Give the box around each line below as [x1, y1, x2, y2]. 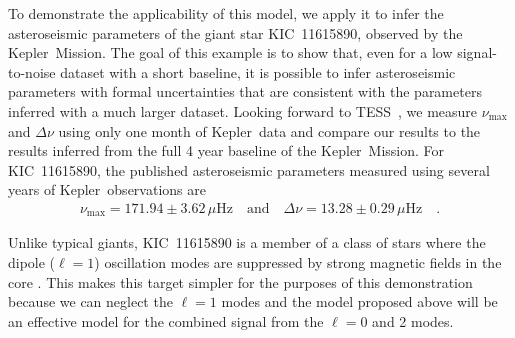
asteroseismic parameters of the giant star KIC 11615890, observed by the [8, 22, 463, 43]
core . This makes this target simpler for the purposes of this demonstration [8, 271, 473, 292]
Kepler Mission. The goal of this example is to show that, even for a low [8, 42, 453, 63]
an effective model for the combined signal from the [8, 310, 324, 331]
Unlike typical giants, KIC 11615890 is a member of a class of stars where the [8, 232, 486, 253]
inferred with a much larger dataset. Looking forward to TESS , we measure [8, 100, 478, 121]
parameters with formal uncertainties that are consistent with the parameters [8, 81, 482, 102]
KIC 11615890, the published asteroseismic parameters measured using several [8, 159, 490, 180]
